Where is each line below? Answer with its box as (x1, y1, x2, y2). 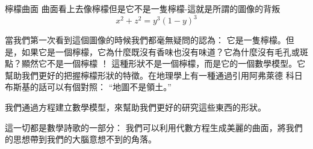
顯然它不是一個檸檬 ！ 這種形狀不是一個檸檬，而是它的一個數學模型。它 (21, 57, 306, 70)
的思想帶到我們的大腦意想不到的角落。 (5, 133, 156, 145)
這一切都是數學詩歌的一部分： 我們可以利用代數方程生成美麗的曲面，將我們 (5, 121, 303, 133)
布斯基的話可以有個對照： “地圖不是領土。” (5, 81, 172, 93)
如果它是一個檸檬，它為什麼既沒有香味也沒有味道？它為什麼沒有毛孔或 (21, 45, 300, 58)
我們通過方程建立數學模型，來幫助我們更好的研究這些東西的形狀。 (5, 101, 266, 114)
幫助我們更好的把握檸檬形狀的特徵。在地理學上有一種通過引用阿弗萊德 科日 (5, 68, 303, 81)
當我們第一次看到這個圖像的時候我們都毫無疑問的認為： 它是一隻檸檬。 (5, 34, 286, 46)
